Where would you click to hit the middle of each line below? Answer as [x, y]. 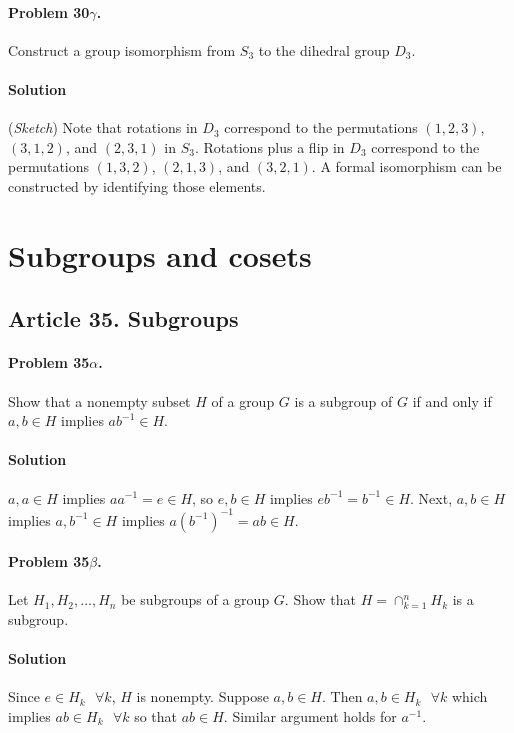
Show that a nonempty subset [99, 400]
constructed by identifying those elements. [137, 185]
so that [156, 715]
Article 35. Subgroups [123, 318]
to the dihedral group [324, 49]
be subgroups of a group [195, 599]
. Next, [431, 497]
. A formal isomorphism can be [406, 166]
